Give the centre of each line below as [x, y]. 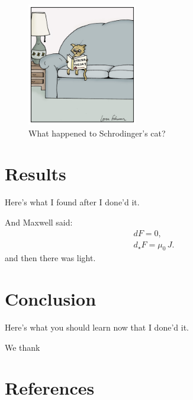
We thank [22, 347]
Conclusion [51, 299]
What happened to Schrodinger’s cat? [97, 133]
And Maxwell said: [39, 222]
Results [36, 174]
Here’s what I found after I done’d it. [72, 202]
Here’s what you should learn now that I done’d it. [97, 327]
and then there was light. [50, 258]
